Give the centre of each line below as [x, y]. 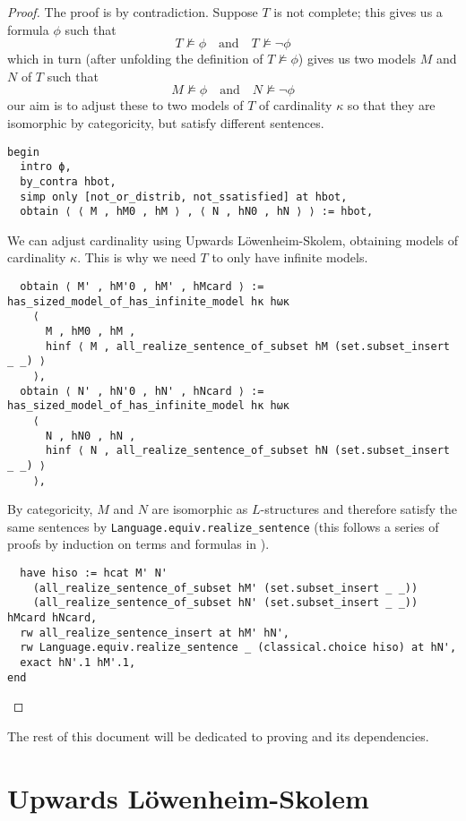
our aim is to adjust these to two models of [125, 105]
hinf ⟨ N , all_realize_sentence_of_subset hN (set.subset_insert [247, 451]
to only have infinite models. [290, 257]
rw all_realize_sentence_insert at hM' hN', [155, 633]
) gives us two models [357, 59]
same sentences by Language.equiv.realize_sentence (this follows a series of [223, 526]
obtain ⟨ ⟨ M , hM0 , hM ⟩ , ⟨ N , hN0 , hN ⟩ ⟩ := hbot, [197, 212]
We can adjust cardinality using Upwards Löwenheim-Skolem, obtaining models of [233, 239]
